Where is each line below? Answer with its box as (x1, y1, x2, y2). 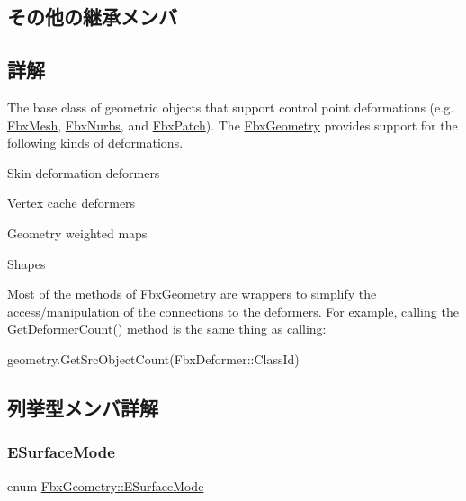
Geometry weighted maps (7, 223, 148, 242)
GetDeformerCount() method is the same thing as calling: (7, 319, 327, 338)
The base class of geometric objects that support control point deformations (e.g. (7, 97, 454, 116)
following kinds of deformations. (7, 133, 184, 152)
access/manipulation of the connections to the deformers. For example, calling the (7, 301, 459, 320)
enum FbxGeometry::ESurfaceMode (7, 476, 204, 495)
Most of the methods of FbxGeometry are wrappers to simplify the (7, 284, 377, 303)
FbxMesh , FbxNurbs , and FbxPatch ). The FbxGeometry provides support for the (7, 115, 458, 134)
